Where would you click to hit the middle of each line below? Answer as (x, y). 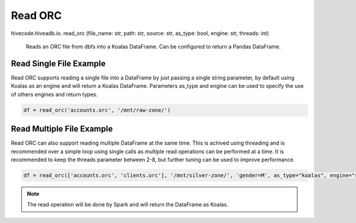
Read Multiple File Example (62, 129)
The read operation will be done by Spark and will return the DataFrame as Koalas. (128, 205)
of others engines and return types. (54, 94)
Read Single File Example (58, 63)
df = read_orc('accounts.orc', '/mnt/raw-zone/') (97, 110)
